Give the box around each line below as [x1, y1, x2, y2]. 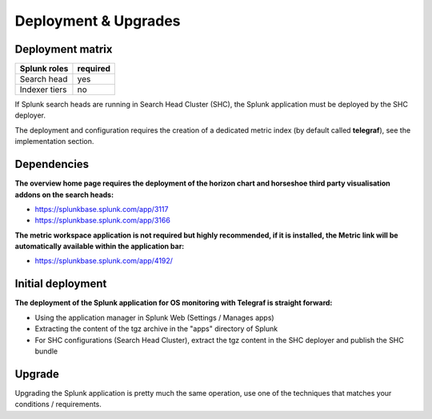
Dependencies [14, 158, 90, 171]
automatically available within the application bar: [14, 241, 185, 251]
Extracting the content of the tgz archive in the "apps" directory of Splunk [34, 324, 278, 333]
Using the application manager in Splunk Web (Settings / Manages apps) [34, 313, 275, 322]
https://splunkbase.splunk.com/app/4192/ [34, 256, 174, 265]
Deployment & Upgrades [14, 12, 181, 30]
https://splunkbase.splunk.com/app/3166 [34, 216, 171, 225]
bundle [34, 346, 58, 356]
